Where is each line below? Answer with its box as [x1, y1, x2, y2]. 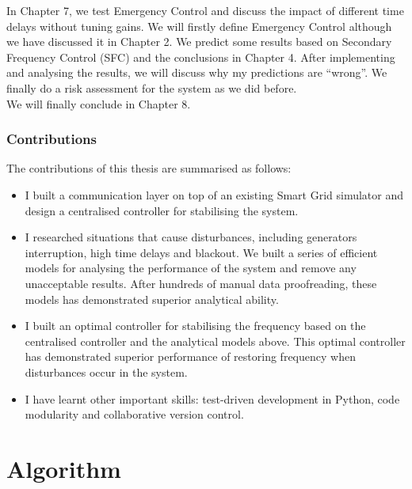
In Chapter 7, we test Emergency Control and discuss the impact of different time [6, 2, 404, 18]
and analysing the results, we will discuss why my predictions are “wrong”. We [6, 64, 387, 81]
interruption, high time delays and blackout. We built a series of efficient [25, 244, 378, 260]
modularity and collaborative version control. [25, 406, 244, 423]
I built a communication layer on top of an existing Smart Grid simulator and [25, 186, 404, 203]
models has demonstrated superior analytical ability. [25, 290, 279, 307]
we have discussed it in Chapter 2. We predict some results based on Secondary [6, 33, 392, 50]
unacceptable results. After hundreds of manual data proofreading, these [25, 275, 377, 291]
